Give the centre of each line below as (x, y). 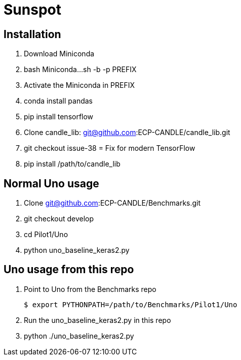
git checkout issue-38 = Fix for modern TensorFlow (110, 148)
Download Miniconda (59, 54)
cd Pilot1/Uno (46, 235)
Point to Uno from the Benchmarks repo (90, 289)
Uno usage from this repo (69, 270)
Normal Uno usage (51, 183)
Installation (32, 34)
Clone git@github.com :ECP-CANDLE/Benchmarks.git (112, 203)
